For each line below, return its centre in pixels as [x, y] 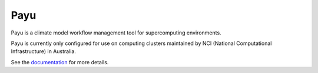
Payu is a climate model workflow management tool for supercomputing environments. [116, 33]
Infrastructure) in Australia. [44, 51]
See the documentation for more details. [60, 62]
